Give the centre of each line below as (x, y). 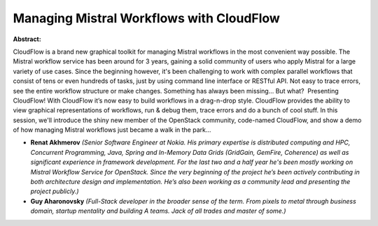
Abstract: (27, 39)
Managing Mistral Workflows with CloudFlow (146, 18)
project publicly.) (55, 191)
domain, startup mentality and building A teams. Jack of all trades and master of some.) (158, 211)
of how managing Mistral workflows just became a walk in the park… (112, 130)
